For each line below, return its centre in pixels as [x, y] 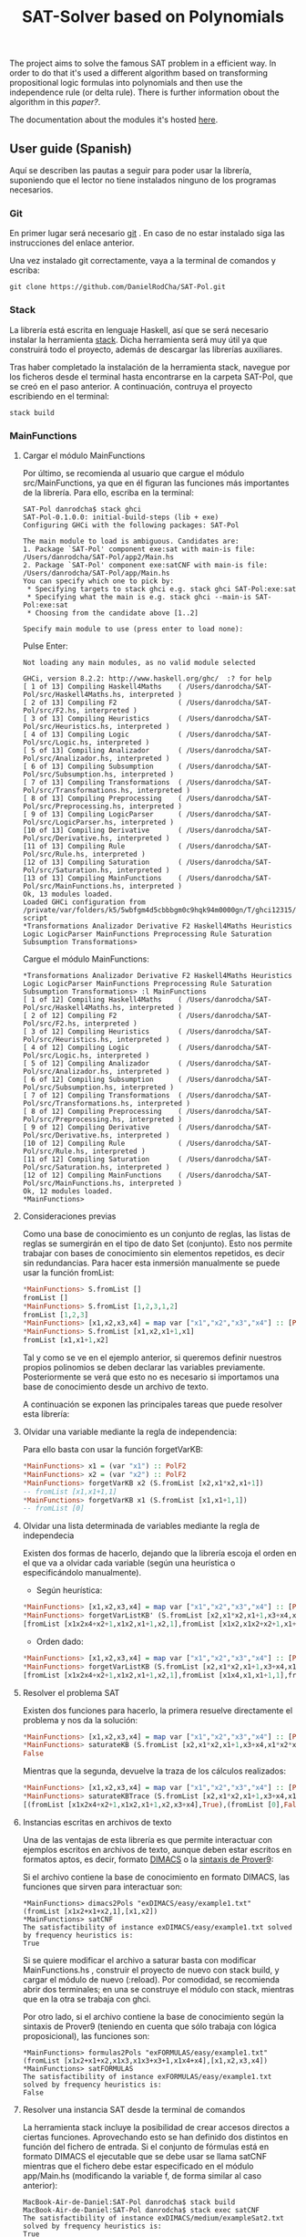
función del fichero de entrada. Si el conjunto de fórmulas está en [146, 2147]
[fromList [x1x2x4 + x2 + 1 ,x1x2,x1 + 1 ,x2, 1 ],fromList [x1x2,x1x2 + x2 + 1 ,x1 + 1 [161, 1624]
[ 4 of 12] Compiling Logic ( [102, 1047]
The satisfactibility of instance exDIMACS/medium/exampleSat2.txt [153, 2218]
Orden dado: [60, 1641]
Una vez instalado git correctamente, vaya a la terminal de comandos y [143, 261]
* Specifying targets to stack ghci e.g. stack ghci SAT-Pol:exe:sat [162, 589]
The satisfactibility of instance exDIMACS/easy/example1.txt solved [158, 1927]
